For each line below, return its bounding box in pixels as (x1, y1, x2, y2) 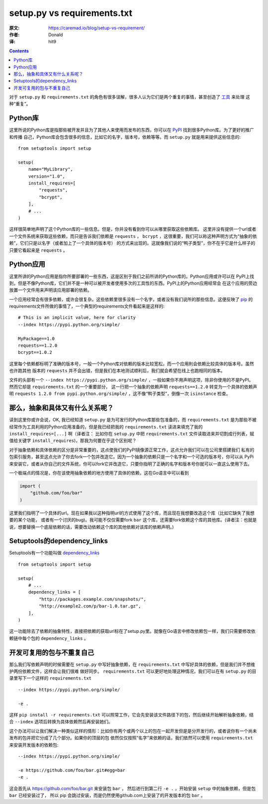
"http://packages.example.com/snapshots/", (39, 596, 146, 602)
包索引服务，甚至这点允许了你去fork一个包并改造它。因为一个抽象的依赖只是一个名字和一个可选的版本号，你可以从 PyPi (9, 454, 254, 460)
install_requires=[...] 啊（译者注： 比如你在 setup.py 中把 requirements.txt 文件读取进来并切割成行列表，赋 (9, 431, 255, 437)
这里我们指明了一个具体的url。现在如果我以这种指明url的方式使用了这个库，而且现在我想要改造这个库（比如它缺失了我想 (9, 510, 255, 516)
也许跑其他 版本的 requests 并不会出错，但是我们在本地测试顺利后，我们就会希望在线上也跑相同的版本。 (9, 368, 225, 374)
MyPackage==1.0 (18, 336, 55, 341)
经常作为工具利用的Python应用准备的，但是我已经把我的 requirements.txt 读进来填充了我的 (9, 423, 203, 430)
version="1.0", (28, 173, 66, 179)
